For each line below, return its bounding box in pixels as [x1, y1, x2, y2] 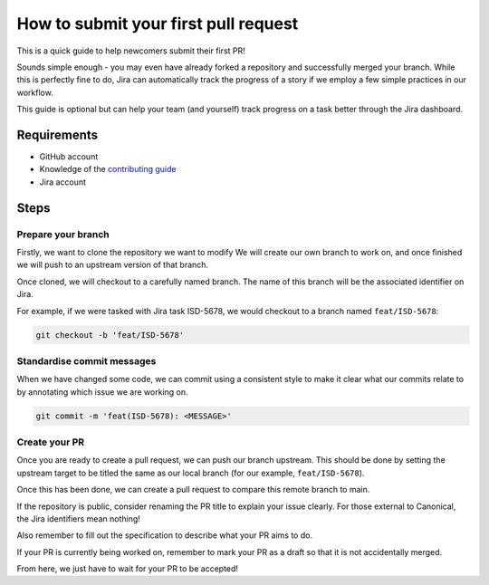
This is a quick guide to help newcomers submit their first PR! [16, 45, 246, 56]
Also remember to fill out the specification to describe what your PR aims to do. [16, 530, 312, 541]
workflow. [16, 87, 53, 98]
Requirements [16, 127, 99, 142]
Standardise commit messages [16, 354, 157, 367]
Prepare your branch [16, 227, 110, 240]
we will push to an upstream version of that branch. [16, 259, 208, 271]
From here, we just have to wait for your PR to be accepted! [16, 563, 239, 574]
